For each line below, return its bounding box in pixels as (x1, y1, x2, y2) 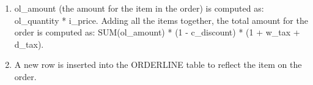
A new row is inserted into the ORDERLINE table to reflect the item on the (14, 58, 302, 71)
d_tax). (14, 37, 44, 50)
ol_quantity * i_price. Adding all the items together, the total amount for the (14, 13, 308, 26)
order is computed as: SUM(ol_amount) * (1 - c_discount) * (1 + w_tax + (14, 26, 300, 39)
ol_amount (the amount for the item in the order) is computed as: (14, 2, 264, 14)
